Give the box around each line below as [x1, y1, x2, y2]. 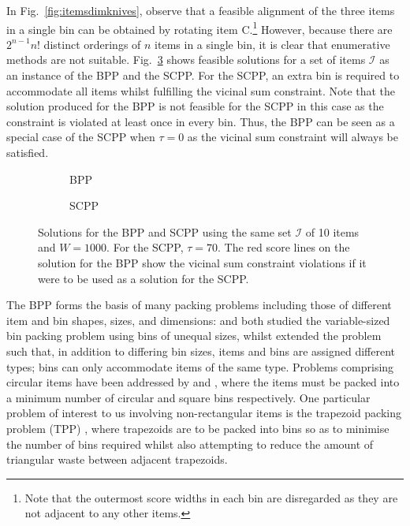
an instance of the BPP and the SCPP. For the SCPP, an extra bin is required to [6, 67, 400, 84]
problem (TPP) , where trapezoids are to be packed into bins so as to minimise [6, 420, 389, 436]
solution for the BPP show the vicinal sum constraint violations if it [38, 254, 367, 270]
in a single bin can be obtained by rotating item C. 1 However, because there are [6, 18, 393, 37]
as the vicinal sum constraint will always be [187, 129, 398, 145]
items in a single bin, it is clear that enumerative [155, 35, 390, 52]
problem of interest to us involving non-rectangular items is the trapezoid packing [6, 405, 402, 421]
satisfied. [6, 144, 49, 160]
